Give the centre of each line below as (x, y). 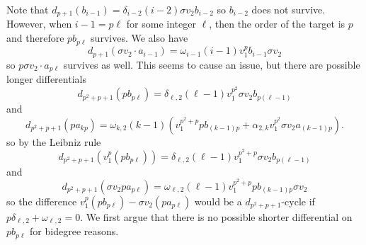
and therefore (35, 38)
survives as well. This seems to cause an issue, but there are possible (212, 64)
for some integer (161, 24)
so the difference (42, 201)
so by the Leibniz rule (54, 141)
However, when (39, 24)
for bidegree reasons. (74, 231)
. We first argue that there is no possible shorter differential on (216, 216)
